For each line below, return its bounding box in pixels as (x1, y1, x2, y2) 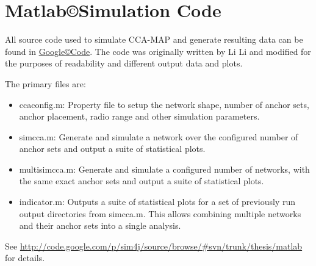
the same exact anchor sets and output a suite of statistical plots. (19, 174, 264, 187)
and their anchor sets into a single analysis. (19, 219, 181, 232)
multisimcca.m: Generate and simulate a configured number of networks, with (19, 162, 310, 175)
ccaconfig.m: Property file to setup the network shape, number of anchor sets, (19, 98, 309, 110)
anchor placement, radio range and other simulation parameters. (19, 110, 260, 123)
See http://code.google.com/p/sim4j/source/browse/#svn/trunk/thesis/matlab (5, 239, 303, 252)
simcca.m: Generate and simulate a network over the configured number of (19, 130, 298, 143)
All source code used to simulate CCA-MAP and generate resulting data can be (5, 33, 303, 46)
